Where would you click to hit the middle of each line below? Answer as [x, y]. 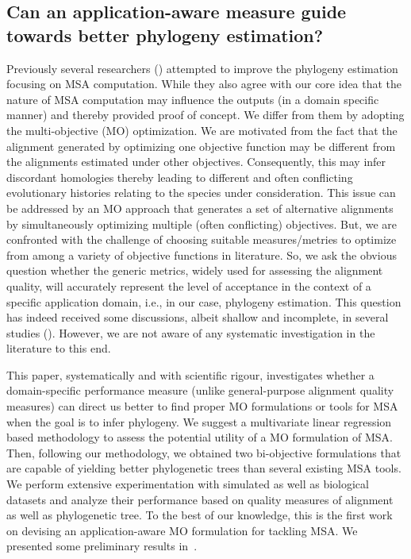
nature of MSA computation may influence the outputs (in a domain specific [193, 99]
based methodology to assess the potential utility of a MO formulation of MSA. [200, 437]
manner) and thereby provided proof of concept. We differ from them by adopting [205, 115]
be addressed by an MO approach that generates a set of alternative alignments [200, 208]
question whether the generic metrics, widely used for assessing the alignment [195, 270]
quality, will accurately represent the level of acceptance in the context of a [189, 285]
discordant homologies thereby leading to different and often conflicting [180, 177]
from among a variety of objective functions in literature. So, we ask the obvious [202, 254]
